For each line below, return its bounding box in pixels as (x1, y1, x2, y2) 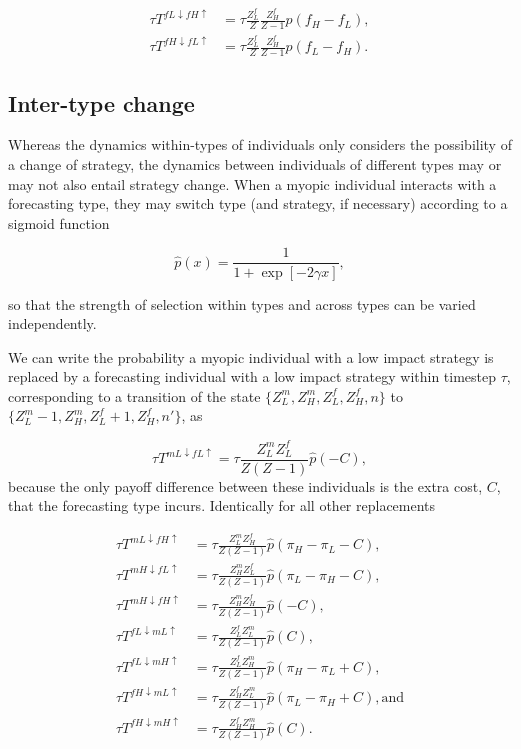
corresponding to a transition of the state (8, 385, 261, 406)
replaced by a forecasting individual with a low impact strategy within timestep (8, 366, 497, 387)
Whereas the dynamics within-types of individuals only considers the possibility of (8, 134, 512, 155)
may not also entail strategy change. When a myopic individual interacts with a (8, 173, 497, 194)
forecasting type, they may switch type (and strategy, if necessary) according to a (8, 193, 508, 214)
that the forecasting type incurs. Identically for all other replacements (8, 495, 436, 516)
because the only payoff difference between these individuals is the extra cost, (8, 475, 483, 496)
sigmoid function (8, 212, 110, 233)
